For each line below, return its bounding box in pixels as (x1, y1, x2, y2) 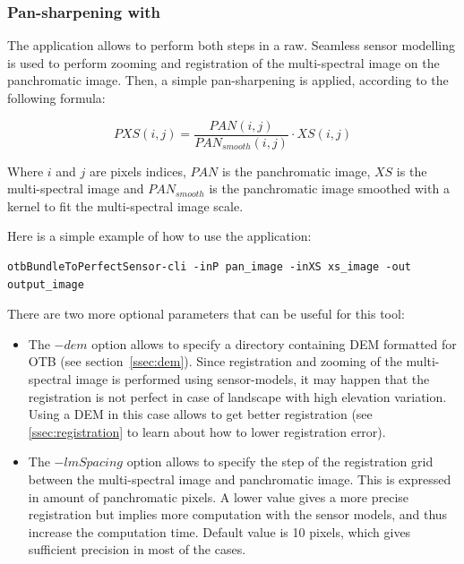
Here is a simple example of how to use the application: (7, 226, 312, 245)
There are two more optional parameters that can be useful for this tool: (7, 304, 405, 323)
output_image (7, 278, 84, 291)
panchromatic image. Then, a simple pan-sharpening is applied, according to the (7, 71, 449, 90)
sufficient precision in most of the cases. (28, 540, 246, 559)
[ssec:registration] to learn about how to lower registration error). (28, 422, 386, 440)
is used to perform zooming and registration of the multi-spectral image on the (7, 53, 440, 72)
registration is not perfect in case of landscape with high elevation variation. (28, 387, 447, 406)
